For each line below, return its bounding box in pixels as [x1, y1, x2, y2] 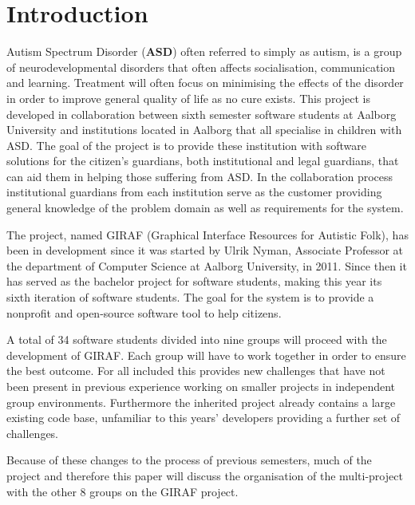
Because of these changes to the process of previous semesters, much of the [6, 452, 372, 468]
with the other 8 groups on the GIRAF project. [6, 483, 239, 499]
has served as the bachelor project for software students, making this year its [6, 273, 382, 290]
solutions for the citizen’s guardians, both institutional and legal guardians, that [6, 152, 399, 169]
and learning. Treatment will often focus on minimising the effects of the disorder [6, 74, 404, 91]
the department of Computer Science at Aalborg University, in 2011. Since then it [6, 257, 407, 274]
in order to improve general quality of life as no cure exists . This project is [6, 89, 371, 106]
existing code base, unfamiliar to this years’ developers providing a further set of [6, 409, 401, 426]
